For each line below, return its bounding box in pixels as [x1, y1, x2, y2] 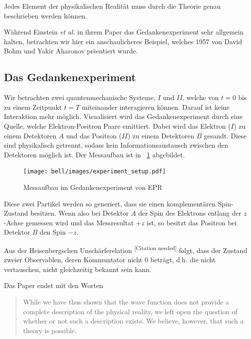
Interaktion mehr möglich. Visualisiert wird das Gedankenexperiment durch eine [4, 111, 243, 121]
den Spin [39, 227, 66, 237]
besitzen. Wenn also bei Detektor [30, 208, 129, 218]
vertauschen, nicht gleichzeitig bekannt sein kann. [4, 264, 151, 274]
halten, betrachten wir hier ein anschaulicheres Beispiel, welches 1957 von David [4, 36, 242, 46]
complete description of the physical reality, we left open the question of [23, 306, 237, 316]
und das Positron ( [66, 130, 122, 140]
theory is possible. [23, 325, 77, 335]
